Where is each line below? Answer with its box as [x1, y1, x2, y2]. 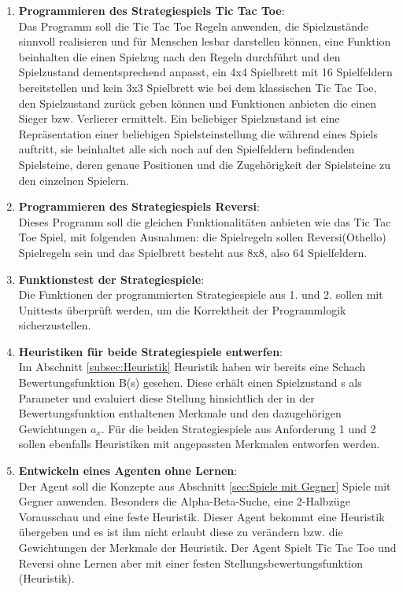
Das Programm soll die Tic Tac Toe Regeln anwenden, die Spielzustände [18, 17, 368, 34]
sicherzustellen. [18, 317, 91, 333]
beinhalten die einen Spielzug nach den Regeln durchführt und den [18, 48, 341, 64]
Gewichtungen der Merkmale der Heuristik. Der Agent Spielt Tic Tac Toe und [18, 539, 397, 555]
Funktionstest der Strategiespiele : [18, 270, 205, 287]
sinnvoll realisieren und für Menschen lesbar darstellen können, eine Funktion [18, 33, 391, 50]
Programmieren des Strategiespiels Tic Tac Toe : [18, 2, 285, 18]
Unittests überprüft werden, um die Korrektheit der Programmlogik [18, 301, 346, 318]
